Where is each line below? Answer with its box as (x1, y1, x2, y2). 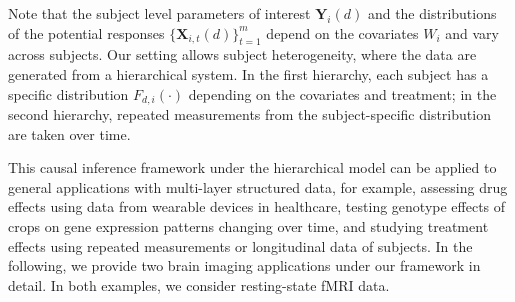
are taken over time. (8, 123, 131, 144)
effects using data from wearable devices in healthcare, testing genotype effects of (8, 196, 506, 217)
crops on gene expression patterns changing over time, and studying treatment (8, 216, 489, 236)
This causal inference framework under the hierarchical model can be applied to (8, 157, 497, 178)
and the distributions (367, 3, 497, 23)
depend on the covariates (266, 22, 419, 43)
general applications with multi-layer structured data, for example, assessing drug (8, 176, 508, 197)
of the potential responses (8, 22, 165, 43)
